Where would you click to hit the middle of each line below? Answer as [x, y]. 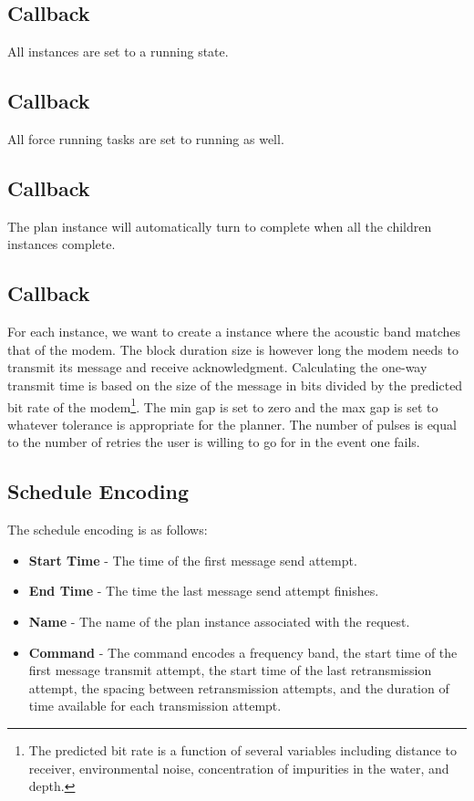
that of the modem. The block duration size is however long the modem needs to [233, 349]
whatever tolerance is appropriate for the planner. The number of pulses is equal [232, 424]
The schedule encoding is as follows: [108, 530]
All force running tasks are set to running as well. [146, 139]
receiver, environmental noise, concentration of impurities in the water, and [239, 768]
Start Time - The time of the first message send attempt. [193, 560]
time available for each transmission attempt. [155, 706]
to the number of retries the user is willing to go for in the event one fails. [214, 442]
